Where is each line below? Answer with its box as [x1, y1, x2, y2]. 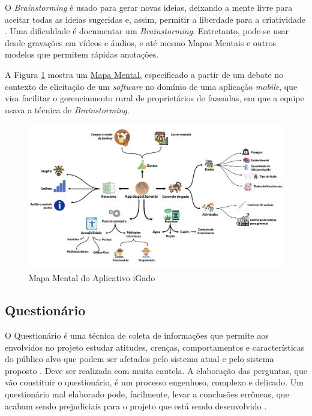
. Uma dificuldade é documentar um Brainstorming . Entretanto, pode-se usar [5, 25, 289, 37]
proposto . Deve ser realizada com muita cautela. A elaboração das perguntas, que [5, 364, 307, 376]
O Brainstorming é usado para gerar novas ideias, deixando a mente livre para [5, 1, 293, 13]
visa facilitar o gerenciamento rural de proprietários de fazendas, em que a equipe [5, 92, 304, 104]
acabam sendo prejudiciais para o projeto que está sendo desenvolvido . [5, 399, 267, 412]
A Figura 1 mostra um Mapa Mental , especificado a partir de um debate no [5, 68, 284, 80]
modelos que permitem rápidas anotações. [5, 48, 159, 61]
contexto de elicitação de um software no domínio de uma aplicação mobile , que [5, 80, 298, 92]
